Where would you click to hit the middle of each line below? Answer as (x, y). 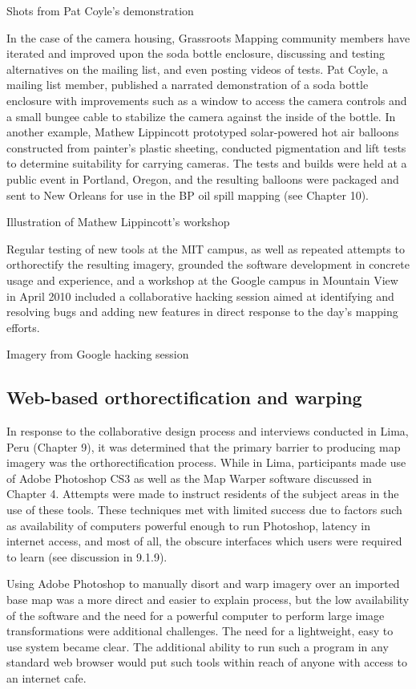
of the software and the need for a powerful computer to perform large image (196, 615)
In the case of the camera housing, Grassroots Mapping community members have (208, 37)
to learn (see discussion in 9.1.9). (87, 556)
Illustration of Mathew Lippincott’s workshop (118, 222)
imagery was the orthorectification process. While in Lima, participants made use (206, 462)
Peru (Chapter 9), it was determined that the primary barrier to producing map (204, 446)
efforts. (23, 327)
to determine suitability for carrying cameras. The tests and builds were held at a (207, 163)
